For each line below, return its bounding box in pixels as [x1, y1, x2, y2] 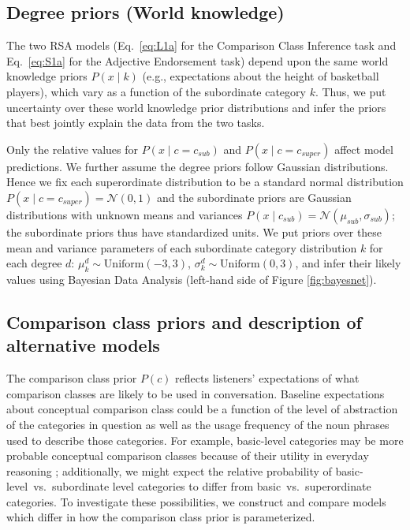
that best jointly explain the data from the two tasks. [6, 114, 265, 131]
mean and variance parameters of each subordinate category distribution [6, 239, 357, 256]
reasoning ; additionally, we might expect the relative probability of [6, 462, 332, 479]
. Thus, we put [315, 83, 386, 99]
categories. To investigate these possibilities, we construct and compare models [6, 493, 386, 509]
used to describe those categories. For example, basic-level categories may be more [6, 431, 404, 448]
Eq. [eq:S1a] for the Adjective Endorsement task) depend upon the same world [6, 52, 389, 69]
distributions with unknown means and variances [6, 206, 243, 222]
